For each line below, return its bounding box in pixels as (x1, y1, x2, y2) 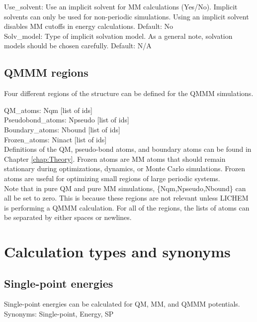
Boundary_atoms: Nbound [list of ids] (4, 124, 120, 134)
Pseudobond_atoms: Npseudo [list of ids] (4, 114, 129, 125)
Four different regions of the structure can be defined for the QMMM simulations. (4, 88, 254, 99)
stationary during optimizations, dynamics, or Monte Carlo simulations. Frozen (4, 163, 245, 174)
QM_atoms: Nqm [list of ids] (4, 105, 92, 115)
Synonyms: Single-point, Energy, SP (4, 309, 114, 319)
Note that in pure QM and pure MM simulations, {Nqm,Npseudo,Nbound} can (4, 183, 246, 193)
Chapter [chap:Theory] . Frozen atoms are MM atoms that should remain (4, 153, 226, 164)
